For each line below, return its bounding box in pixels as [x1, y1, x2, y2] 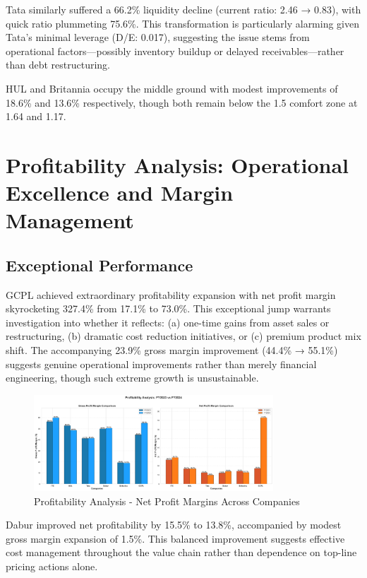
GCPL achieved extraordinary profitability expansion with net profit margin [6, 287, 336, 302]
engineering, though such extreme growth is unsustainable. [6, 370, 259, 385]
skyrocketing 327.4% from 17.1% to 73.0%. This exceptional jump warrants [6, 301, 331, 316]
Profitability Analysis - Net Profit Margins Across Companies [34, 493, 300, 508]
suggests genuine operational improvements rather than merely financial [6, 356, 317, 371]
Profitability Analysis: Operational [6, 150, 349, 179]
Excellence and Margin [6, 178, 234, 207]
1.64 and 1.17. [6, 109, 66, 124]
